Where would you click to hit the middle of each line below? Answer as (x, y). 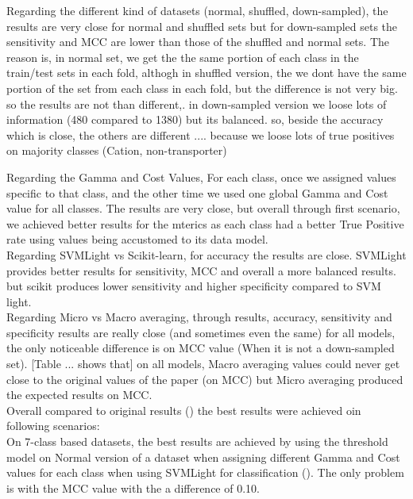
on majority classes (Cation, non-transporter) (117, 150)
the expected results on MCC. (79, 395)
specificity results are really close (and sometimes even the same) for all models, (201, 332)
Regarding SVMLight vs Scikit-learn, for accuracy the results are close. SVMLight (206, 254)
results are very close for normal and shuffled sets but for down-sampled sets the (202, 26)
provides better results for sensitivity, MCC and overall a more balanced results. (201, 270)
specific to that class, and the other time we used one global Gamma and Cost (197, 192)
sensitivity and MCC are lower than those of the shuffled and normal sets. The (198, 42)
